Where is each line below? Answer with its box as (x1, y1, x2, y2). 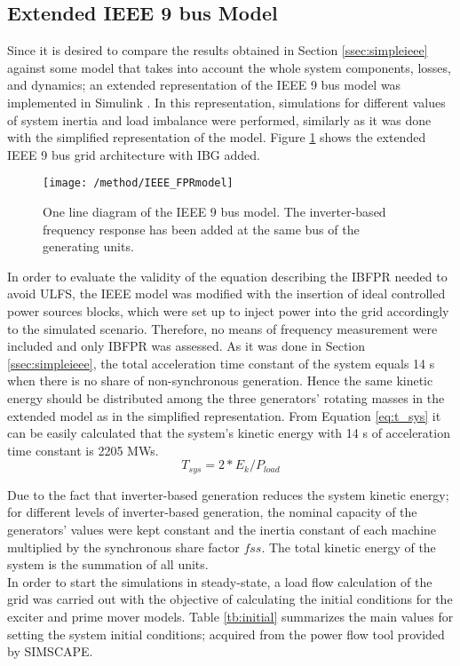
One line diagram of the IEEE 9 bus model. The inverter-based (43, 202, 386, 221)
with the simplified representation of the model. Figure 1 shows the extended (7, 128, 426, 147)
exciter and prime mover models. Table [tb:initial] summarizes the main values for (7, 607, 454, 625)
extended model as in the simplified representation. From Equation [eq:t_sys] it (7, 406, 441, 424)
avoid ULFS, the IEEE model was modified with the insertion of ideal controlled (7, 284, 446, 303)
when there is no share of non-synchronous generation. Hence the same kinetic (7, 371, 433, 390)
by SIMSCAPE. (7, 642, 93, 661)
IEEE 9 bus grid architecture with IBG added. (7, 145, 260, 163)
